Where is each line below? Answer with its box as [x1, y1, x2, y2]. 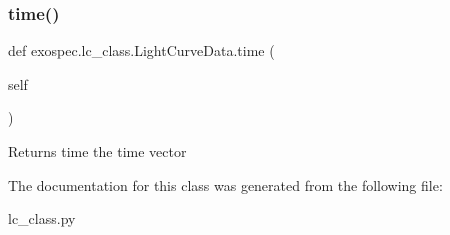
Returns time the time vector [8, 141, 187, 161]
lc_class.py [8, 208, 76, 229]
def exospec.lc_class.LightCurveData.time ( [8, 40, 275, 61]
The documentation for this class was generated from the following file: [8, 174, 443, 195]
